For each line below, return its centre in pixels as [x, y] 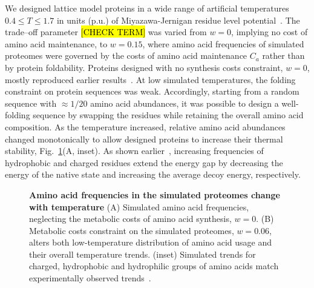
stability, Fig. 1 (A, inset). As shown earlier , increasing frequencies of [134, 151]
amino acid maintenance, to [56, 43]
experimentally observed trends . [90, 278]
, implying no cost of [270, 32]
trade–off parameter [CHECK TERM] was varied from [106, 32]
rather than [283, 55]
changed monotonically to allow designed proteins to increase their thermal [144, 139]
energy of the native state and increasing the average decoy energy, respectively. [153, 174]
